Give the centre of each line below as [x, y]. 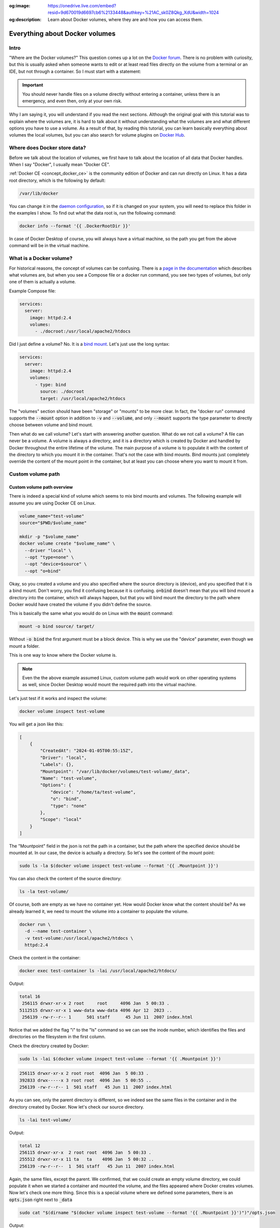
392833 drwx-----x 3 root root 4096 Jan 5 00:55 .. [85, 1080]
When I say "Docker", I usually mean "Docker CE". [60, 164]
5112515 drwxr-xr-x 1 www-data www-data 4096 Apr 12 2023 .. [96, 1010]
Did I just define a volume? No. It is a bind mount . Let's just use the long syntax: [89, 344]
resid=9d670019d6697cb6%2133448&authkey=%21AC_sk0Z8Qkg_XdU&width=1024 [133, 13]
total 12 [30, 1145]
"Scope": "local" [61, 820]
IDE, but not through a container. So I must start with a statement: [75, 71]
